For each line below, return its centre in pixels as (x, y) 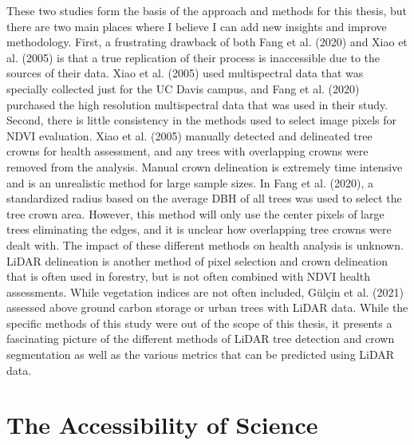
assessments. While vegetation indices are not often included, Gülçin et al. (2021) (205, 291)
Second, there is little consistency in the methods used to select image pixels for (202, 120)
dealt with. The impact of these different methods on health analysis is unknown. (205, 244)
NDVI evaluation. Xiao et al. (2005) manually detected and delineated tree (189, 135)
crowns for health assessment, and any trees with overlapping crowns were (187, 151)
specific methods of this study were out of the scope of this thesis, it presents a (199, 323)
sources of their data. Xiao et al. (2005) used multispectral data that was (185, 73)
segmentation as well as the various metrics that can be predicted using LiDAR (201, 354)
